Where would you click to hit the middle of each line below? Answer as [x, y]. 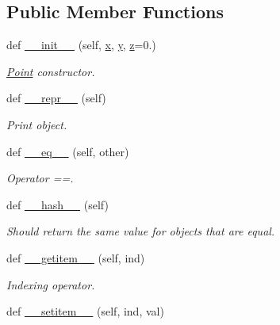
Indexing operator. [51, 284]
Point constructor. [51, 71]
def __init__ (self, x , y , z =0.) [81, 45]
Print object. [37, 124]
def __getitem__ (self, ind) [76, 257]
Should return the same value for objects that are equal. [141, 231]
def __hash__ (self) [58, 204]
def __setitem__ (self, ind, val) [85, 311]
